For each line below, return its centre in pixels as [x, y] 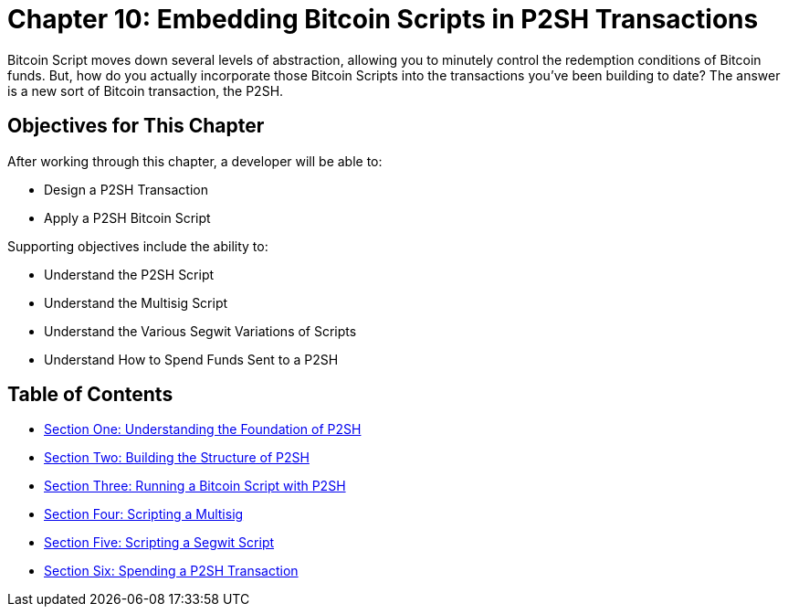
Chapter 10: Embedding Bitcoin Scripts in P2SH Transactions [383, 19]
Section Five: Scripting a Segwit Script [159, 543]
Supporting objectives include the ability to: [138, 246]
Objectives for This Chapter [136, 126]
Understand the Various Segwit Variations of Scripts [200, 331]
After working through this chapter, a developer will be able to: [195, 161]
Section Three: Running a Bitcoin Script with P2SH [195, 486]
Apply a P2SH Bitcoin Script [127, 217]
